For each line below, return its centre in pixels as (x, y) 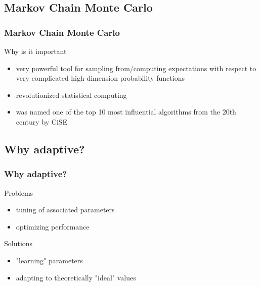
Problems (19, 192)
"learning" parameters (49, 260)
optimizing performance (53, 226)
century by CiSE (42, 121)
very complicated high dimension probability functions (100, 78)
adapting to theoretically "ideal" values (76, 277)
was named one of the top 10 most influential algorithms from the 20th (126, 112)
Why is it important (35, 51)
